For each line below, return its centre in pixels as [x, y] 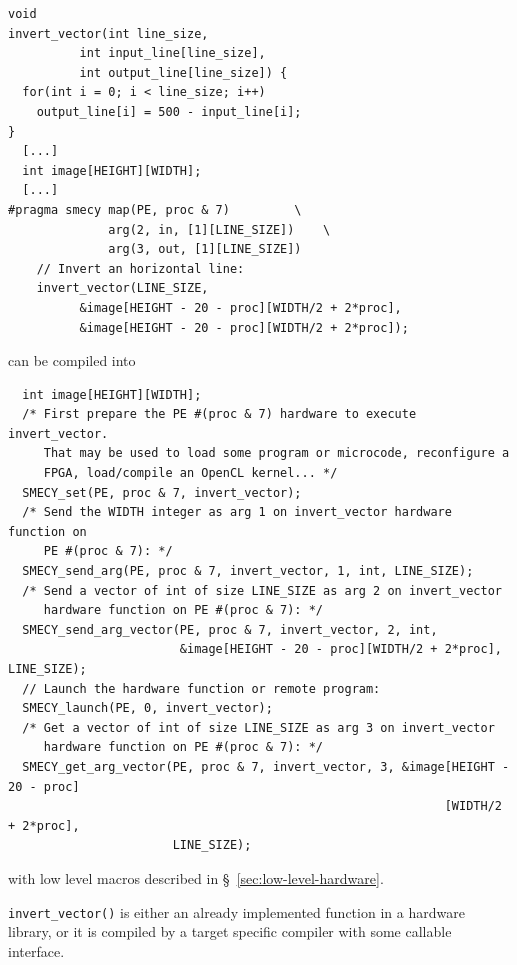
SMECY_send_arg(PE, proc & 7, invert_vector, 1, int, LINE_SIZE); [248, 571]
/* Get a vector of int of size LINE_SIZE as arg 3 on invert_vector [258, 727]
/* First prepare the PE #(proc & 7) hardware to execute [219, 414]
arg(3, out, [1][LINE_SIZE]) [205, 249]
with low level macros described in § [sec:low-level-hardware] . [196, 877]
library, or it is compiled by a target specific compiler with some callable [230, 931]
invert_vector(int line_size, [108, 33]
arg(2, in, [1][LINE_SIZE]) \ [219, 229]
